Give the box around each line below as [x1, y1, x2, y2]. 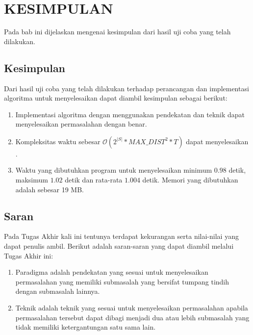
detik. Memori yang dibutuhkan [142, 175, 238, 185]
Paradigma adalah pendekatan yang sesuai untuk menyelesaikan [15, 267, 208, 277]
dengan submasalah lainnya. [15, 286, 100, 296]
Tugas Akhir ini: [4, 250, 53, 260]
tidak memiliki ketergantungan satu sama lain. [15, 322, 156, 332]
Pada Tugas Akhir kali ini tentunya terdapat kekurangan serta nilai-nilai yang [4, 231, 239, 241]
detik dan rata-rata [65, 175, 123, 185]
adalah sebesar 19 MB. [15, 184, 84, 194]
